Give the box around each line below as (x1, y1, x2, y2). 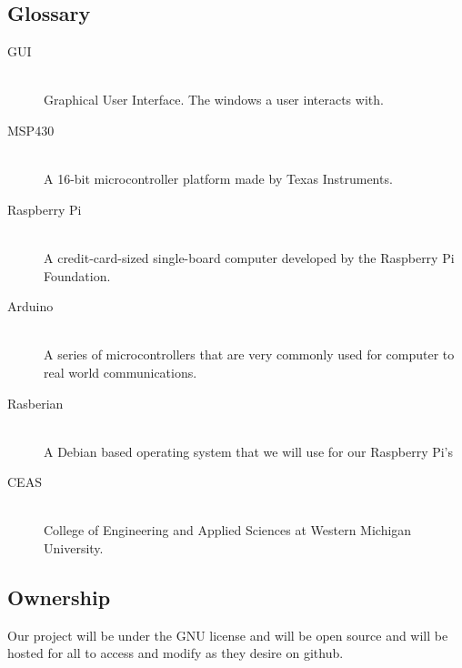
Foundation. (44, 266, 111, 285)
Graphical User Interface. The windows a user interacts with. (44, 90, 384, 109)
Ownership (7, 583, 111, 612)
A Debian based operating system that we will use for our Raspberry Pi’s (44, 441, 454, 461)
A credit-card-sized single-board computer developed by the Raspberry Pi (44, 248, 455, 267)
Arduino (7, 297, 54, 316)
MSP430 (7, 120, 55, 139)
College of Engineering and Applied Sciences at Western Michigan (44, 521, 412, 540)
